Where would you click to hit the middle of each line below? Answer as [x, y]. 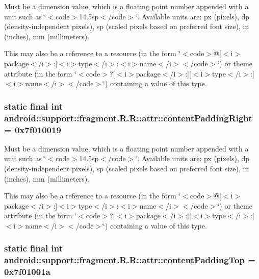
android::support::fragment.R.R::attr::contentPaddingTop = [130, 260]
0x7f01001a [27, 272]
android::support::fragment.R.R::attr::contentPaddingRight [128, 118]
